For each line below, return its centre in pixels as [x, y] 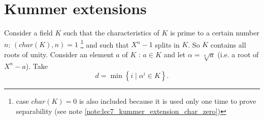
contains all [228, 44]
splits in [167, 44]
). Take [37, 66]
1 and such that [105, 44]
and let [175, 54]
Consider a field [28, 33]
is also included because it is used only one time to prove [168, 101]
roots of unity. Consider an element [59, 54]
